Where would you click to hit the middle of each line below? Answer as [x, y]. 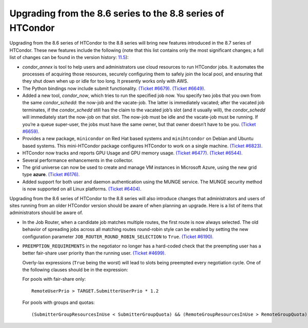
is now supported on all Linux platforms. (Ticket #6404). [82, 189]
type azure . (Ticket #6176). [51, 175]
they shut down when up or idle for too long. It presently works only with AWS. [105, 81]
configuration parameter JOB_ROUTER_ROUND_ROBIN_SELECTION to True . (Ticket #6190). [118, 237]
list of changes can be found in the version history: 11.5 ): [69, 57]
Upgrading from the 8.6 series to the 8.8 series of [117, 13]
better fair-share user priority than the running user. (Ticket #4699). [94, 253]
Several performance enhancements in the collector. [78, 160]
